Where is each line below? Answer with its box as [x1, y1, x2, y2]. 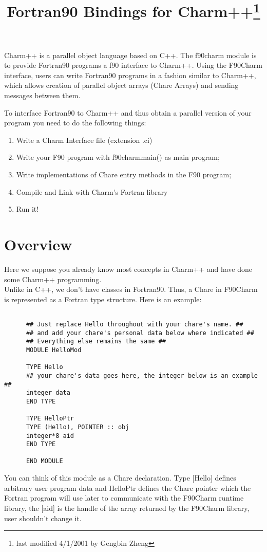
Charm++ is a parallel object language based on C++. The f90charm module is [4, 49, 257, 60]
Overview [4, 234, 72, 255]
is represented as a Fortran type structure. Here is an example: [4, 293, 202, 304]
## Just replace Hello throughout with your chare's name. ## [26, 320, 243, 328]
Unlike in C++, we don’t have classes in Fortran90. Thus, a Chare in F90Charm [4, 284, 258, 295]
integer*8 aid [26, 432, 74, 439]
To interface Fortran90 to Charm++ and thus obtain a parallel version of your [4, 107, 252, 118]
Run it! [16, 204, 39, 214]
